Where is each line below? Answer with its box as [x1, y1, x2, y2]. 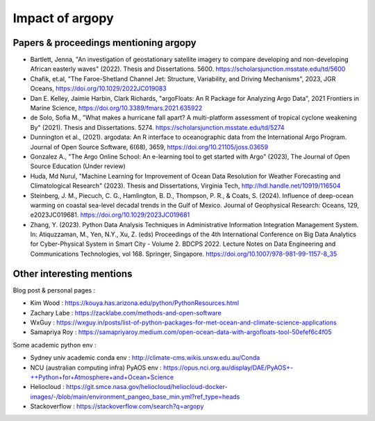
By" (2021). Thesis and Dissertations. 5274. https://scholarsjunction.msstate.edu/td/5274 [30, 123, 285, 131]
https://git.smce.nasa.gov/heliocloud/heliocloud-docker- [66, 383, 228, 391]
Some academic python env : [12, 340, 97, 349]
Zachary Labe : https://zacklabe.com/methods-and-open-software [30, 308, 222, 317]
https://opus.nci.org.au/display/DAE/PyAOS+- [163, 363, 294, 372]
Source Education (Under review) [30, 162, 126, 170]
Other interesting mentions [12, 267, 133, 279]
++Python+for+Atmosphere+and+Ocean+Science [30, 372, 174, 381]
